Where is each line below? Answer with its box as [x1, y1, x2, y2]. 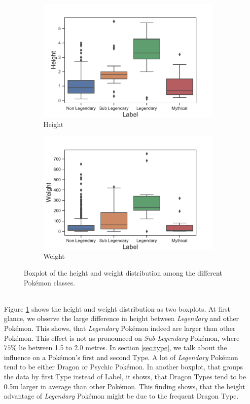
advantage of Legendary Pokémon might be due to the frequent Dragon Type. [4, 391, 239, 401]
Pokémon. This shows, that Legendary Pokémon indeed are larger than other [4, 323, 236, 333]
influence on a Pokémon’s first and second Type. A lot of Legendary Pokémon [4, 352, 238, 362]
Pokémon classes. [24, 277, 75, 287]
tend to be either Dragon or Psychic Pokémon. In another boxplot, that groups [4, 362, 243, 372]
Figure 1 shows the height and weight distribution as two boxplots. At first [4, 303, 230, 314]
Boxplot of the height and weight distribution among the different [24, 268, 222, 278]
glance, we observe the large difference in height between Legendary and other [4, 313, 239, 323]
